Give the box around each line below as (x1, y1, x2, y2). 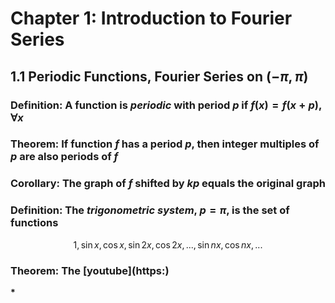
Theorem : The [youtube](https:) (10, 263, 170, 277)
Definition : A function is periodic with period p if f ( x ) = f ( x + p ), (10, 98, 323, 112)
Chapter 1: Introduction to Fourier (10, 7, 293, 30)
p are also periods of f (10, 150, 119, 164)
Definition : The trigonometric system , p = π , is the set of (10, 203, 290, 217)
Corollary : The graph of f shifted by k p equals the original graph (10, 177, 326, 191)
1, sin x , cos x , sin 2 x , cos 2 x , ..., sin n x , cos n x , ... (73, 238, 263, 251)
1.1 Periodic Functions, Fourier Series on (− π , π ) (10, 68, 309, 85)
